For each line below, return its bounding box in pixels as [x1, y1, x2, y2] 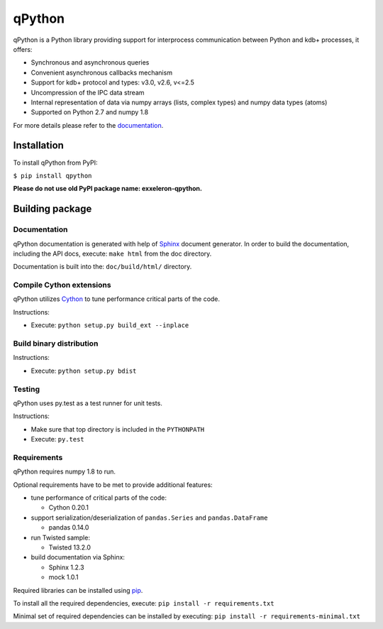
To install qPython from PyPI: [13, 158, 99, 167]
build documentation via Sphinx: [30, 553, 126, 562]
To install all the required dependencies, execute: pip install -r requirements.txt [13, 598, 274, 607]
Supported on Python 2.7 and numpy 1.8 [30, 108, 149, 116]
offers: [13, 45, 33, 53]
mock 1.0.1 [48, 573, 79, 581]
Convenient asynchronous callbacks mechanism [30, 68, 173, 77]
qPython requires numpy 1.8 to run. [13, 467, 116, 476]
